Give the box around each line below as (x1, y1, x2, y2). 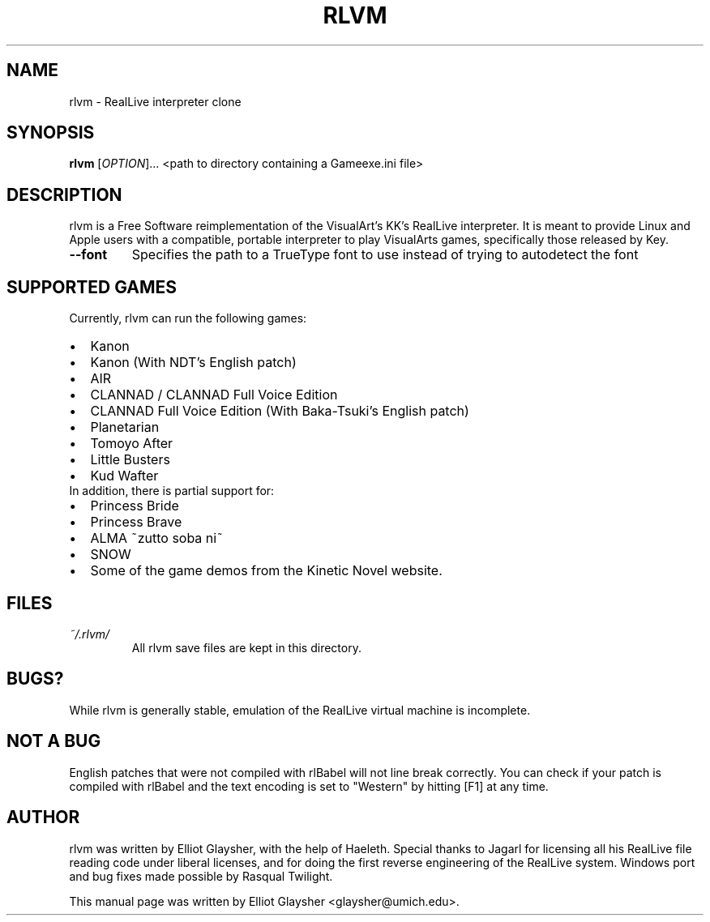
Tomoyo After (90, 435, 173, 452)
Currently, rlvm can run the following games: (69, 311, 307, 326)
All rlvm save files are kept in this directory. (131, 640, 361, 655)
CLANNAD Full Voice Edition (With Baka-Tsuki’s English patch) (90, 403, 469, 420)
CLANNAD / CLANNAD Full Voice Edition (90, 386, 338, 403)
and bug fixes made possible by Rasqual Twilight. (69, 869, 333, 883)
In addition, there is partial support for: (69, 484, 275, 498)
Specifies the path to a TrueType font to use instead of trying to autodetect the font (131, 246, 639, 263)
